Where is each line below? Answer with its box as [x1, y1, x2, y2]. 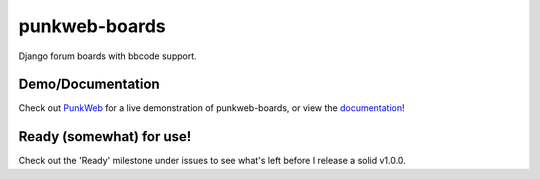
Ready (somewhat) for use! [18, 128, 192, 145]
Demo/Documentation [18, 76, 160, 93]
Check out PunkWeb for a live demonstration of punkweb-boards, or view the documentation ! [18, 102, 405, 114]
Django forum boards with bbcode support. [18, 50, 197, 62]
